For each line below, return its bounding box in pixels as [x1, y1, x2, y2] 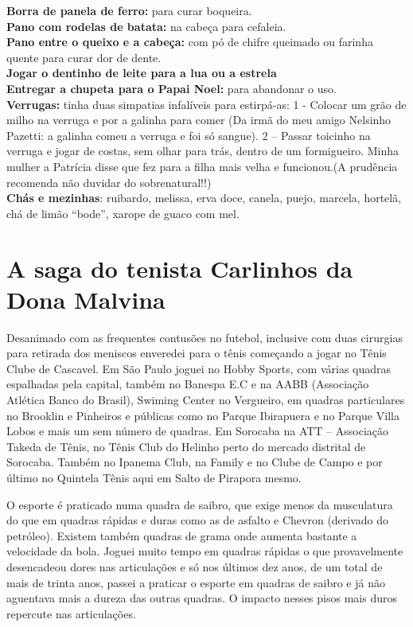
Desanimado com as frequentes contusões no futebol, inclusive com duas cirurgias [6, 329, 403, 345]
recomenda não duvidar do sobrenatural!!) [6, 173, 212, 190]
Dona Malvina [6, 282, 166, 315]
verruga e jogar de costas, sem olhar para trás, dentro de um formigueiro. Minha [6, 142, 399, 159]
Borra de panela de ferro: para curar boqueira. [6, 2, 252, 18]
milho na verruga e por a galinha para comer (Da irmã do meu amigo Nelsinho [6, 111, 392, 128]
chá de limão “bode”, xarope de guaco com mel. [6, 204, 240, 221]
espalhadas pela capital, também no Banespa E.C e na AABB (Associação [6, 376, 369, 392]
